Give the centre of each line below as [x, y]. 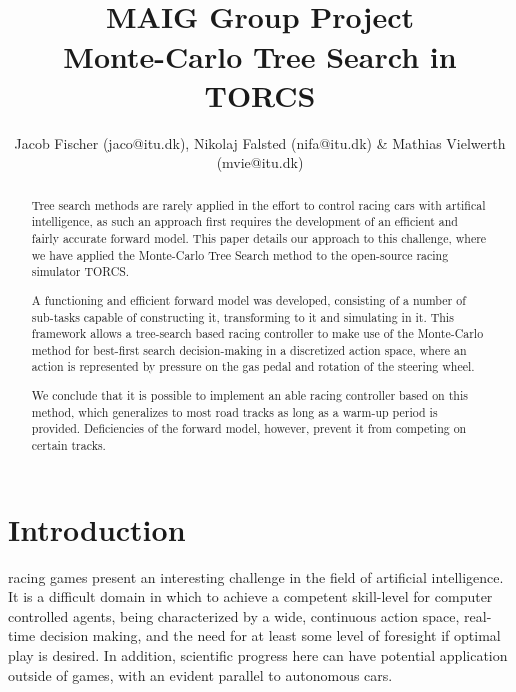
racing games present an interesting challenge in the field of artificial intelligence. [256, 576]
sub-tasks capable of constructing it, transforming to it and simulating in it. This [242, 316]
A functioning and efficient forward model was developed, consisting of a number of [248, 299]
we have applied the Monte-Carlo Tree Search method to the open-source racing [240, 254]
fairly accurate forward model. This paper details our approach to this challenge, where [259, 237]
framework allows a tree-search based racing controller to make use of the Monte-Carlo [257, 333]
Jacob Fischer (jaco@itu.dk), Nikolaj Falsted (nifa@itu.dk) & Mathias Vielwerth [260, 142]
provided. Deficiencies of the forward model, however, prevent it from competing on [249, 428]
